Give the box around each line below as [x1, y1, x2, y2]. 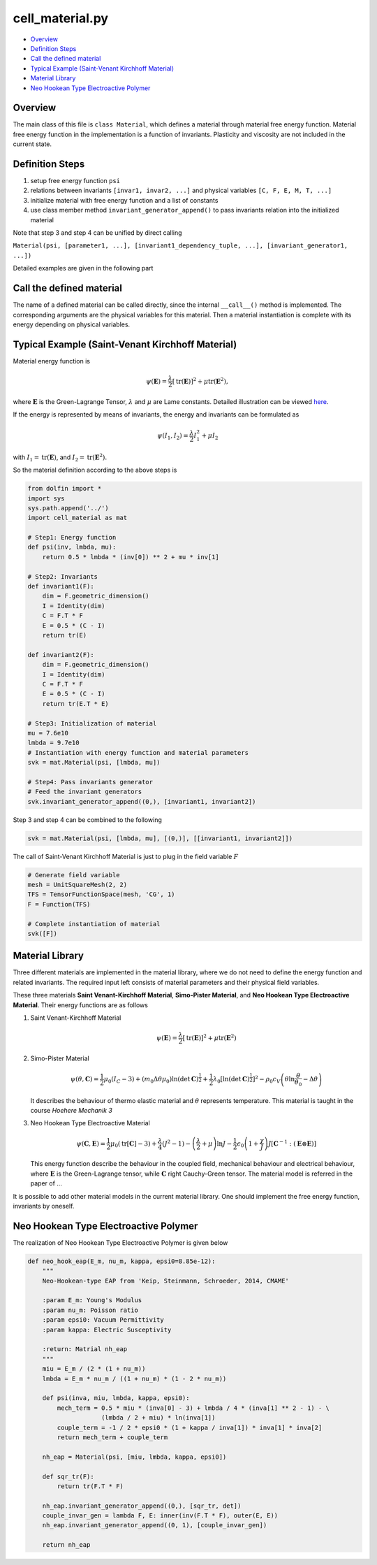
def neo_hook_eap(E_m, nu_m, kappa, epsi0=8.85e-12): [27, 1257, 216, 1265]
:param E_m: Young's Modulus [42, 1297, 142, 1304]
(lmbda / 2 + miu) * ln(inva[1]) [101, 1414, 216, 1422]
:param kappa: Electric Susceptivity [42, 1325, 172, 1334]
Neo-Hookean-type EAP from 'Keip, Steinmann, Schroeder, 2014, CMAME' [42, 1276, 290, 1285]
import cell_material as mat [27, 514, 128, 522]
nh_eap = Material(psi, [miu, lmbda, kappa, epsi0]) [42, 1452, 227, 1461]
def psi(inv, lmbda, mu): [27, 543, 117, 551]
